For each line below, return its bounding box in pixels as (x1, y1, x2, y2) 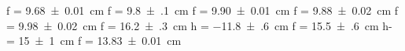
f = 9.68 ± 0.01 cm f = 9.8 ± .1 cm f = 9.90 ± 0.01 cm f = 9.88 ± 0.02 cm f (6, 2, 399, 18)
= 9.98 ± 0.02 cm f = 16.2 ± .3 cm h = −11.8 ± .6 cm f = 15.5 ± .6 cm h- (6, 17, 392, 33)
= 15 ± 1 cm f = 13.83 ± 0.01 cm (6, 32, 182, 49)
